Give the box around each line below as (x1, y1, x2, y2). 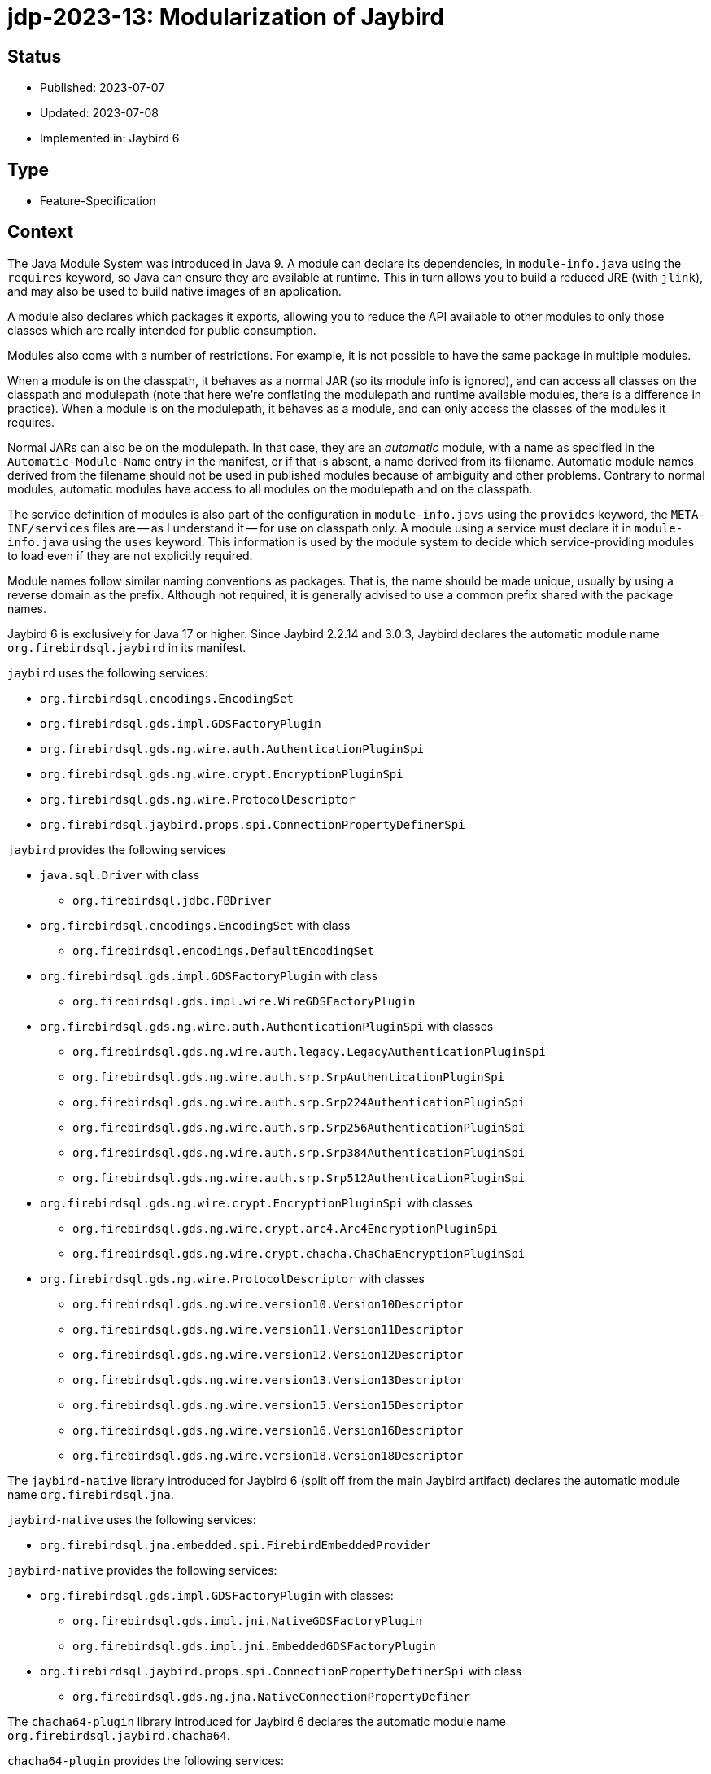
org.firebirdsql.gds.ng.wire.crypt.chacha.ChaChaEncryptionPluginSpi (72, 1246, 526, 1260)
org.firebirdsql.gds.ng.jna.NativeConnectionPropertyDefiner (72, 1689, 470, 1703)
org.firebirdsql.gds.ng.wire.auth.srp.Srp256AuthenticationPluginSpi (72, 1120, 526, 1134)
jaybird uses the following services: (7, 665, 208, 680)
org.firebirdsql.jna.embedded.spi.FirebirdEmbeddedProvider (40, 1538, 431, 1552)
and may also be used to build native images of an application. (7, 283, 342, 298)
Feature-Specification (40, 194, 156, 208)
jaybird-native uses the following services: (7, 1512, 256, 1527)
